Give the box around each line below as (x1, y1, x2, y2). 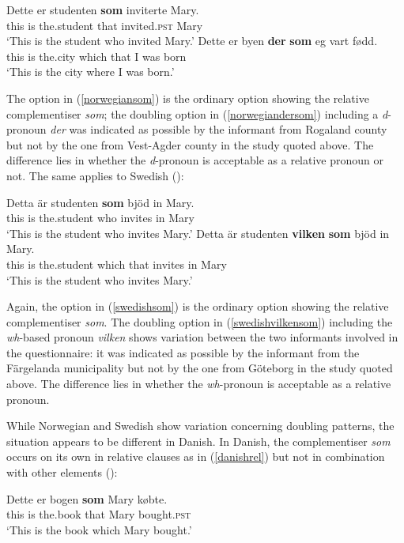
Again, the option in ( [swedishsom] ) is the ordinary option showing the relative (6, 298, 389, 315)
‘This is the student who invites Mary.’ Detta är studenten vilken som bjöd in (6, 224, 390, 241)
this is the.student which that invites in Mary (6, 255, 227, 272)
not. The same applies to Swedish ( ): (6, 167, 184, 183)
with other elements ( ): (6, 464, 118, 481)
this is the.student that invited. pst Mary (6, 17, 203, 33)
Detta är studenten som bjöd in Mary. (6, 194, 194, 210)
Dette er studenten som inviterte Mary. (6, 2, 199, 17)
